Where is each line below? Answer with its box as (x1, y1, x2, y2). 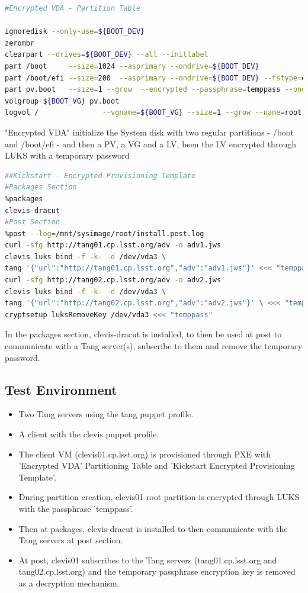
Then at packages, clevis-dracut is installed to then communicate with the (18, 522, 288, 534)
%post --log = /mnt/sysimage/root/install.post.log (5, 229, 204, 238)
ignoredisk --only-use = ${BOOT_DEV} (5, 27, 145, 36)
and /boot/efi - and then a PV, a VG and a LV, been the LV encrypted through (5, 137, 296, 150)
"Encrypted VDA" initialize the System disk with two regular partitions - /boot (5, 125, 294, 138)
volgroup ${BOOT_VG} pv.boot (5, 96, 120, 105)
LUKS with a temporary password (5, 149, 130, 162)
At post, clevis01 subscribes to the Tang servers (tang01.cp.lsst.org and (18, 553, 277, 566)
